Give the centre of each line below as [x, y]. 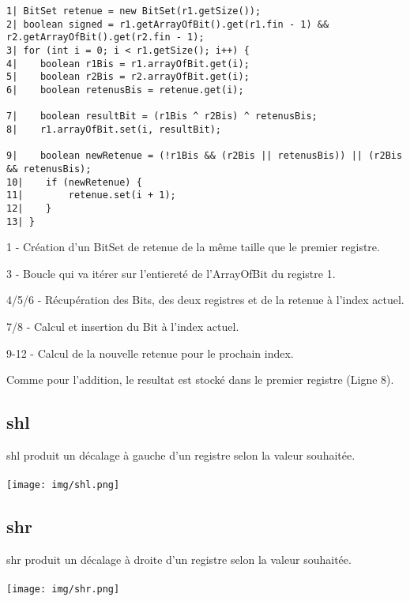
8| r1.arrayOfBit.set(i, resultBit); [114, 129]
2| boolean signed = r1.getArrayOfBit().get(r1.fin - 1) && [168, 24]
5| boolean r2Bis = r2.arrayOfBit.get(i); [128, 77]
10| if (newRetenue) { [74, 182]
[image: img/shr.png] [63, 590]
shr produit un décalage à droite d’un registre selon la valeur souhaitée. [179, 559]
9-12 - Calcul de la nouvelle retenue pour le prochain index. [150, 353]
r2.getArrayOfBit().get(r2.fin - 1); [105, 38]
